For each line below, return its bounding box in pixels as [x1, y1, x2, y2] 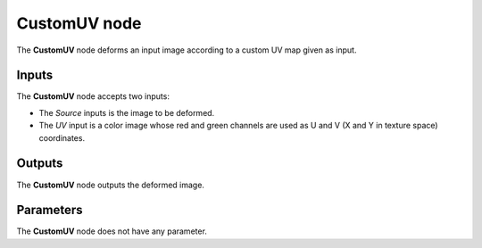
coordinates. [38, 132, 85, 143]
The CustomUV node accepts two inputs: [16, 91, 170, 102]
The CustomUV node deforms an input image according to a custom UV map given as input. [16, 45, 357, 55]
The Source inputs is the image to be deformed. [38, 107, 215, 118]
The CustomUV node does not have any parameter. [16, 226, 207, 236]
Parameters [16, 203, 83, 218]
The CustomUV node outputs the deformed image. [16, 179, 205, 190]
